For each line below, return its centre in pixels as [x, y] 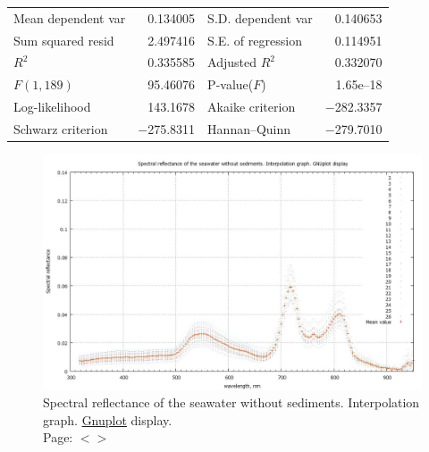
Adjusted [232, 62]
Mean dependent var [70, 17]
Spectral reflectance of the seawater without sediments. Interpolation [231, 402]
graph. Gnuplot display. [108, 419]
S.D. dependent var [260, 17]
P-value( [231, 84]
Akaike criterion [252, 107]
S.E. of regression [255, 40]
